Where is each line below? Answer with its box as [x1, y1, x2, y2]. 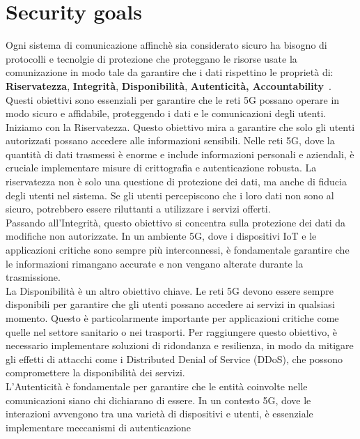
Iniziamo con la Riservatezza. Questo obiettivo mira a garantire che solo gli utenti [6, 119, 355, 134]
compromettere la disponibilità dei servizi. [6, 365, 185, 380]
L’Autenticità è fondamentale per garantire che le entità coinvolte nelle [6, 378, 308, 393]
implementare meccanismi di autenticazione [6, 419, 191, 434]
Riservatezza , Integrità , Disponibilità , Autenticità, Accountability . [6, 78, 331, 93]
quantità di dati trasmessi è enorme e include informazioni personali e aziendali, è [6, 146, 354, 161]
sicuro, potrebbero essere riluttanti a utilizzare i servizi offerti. [6, 201, 271, 216]
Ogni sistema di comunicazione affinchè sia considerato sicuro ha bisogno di [6, 38, 327, 52]
